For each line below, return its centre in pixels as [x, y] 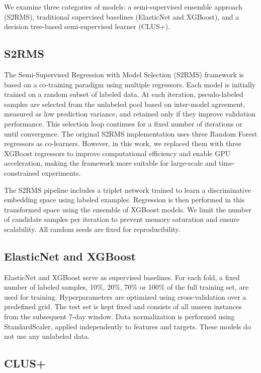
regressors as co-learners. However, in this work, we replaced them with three [123, 143]
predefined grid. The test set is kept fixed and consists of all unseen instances [123, 306]
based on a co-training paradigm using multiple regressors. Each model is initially [130, 84]
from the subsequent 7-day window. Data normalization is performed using [119, 317]
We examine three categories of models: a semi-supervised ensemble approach [123, 7]
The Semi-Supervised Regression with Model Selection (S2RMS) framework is [124, 74]
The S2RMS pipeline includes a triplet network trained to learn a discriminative [127, 190]
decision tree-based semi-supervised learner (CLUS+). [87, 26]
